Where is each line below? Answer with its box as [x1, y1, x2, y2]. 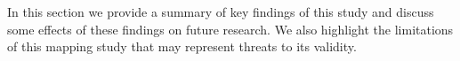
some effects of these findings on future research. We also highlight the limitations [7, 19, 454, 38]
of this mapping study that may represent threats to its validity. [7, 37, 357, 56]
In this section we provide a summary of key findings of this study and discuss [7, 3, 434, 20]
